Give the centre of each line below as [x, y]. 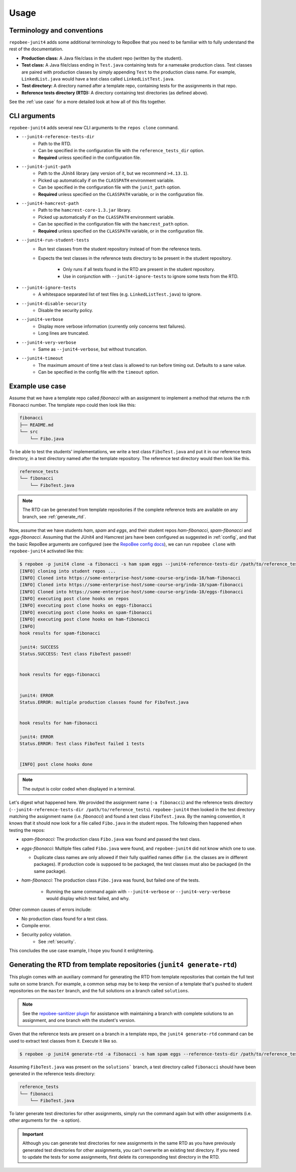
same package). [50, 871]
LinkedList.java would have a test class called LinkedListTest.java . [98, 79]
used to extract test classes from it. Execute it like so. [63, 1041]
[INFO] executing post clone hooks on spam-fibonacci [86, 612]
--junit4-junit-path [46, 167]
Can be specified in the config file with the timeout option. [99, 372]
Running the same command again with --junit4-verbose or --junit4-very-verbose [138, 892]
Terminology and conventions [56, 30]
